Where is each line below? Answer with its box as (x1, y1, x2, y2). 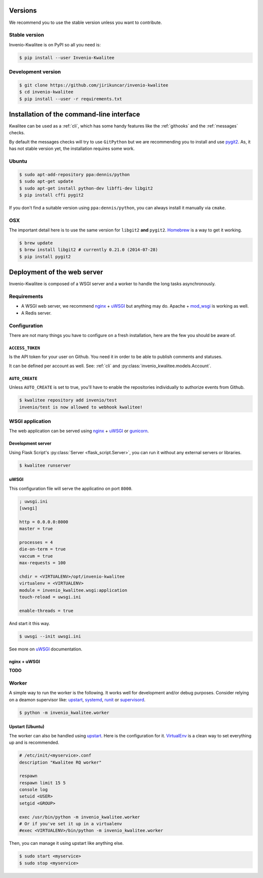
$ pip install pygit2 (19, 254, 71, 259)
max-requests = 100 (19, 560, 66, 566)
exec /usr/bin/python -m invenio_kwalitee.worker (19, 814, 140, 820)
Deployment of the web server (9, 268, 103, 276)
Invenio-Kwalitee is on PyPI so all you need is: (9, 42, 101, 47)
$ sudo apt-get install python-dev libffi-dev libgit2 (19, 186, 153, 191)
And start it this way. (9, 620, 51, 626)
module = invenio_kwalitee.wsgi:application (19, 587, 128, 593)
